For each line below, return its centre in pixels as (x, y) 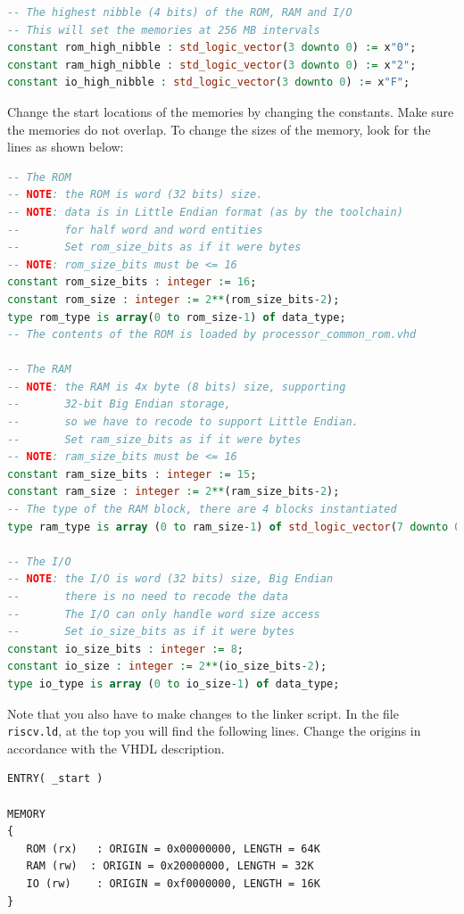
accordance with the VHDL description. (116, 748)
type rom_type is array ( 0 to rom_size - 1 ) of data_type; (177, 317)
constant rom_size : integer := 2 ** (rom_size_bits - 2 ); (174, 299)
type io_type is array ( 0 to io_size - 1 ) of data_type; (174, 683)
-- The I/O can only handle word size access (164, 614)
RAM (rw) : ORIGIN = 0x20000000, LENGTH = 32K (170, 866)
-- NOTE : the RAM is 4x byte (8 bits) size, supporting (177, 387)
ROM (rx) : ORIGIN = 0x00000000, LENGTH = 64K (173, 848)
